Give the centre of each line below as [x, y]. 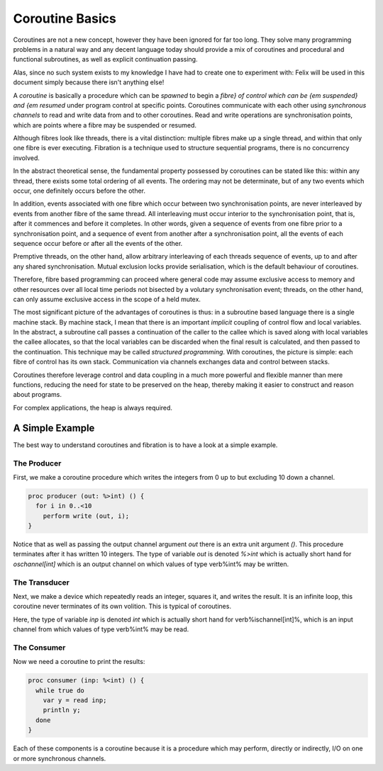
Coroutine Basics [65, 18]
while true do [60, 690]
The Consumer [39, 647]
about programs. [38, 395]
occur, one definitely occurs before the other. [79, 191]
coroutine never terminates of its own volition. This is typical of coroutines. [122, 607]
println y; [62, 710]
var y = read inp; [75, 700]
